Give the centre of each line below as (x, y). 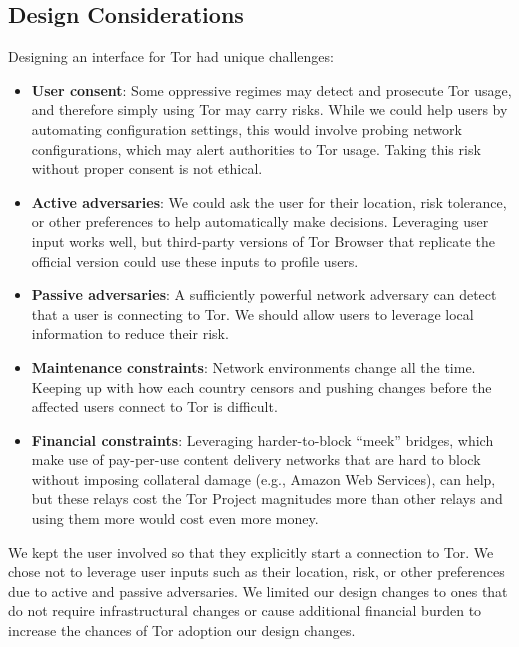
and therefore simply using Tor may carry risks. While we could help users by (269, 109)
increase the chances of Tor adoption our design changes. (182, 630)
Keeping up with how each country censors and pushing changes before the (261, 386)
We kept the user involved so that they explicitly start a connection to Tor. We (251, 551)
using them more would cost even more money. (175, 518)
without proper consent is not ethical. (147, 168)
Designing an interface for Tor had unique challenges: (171, 56)
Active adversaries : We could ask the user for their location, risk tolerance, (269, 201)
